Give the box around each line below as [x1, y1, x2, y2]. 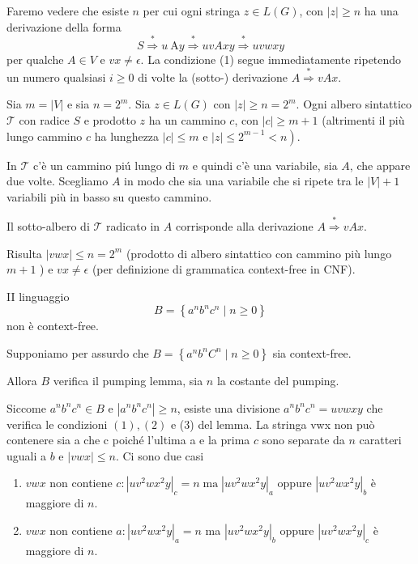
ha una [364, 2, 399, 19]
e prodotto [83, 112, 136, 129]
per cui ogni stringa [143, 2, 241, 19]
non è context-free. [6, 317, 99, 334]
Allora [6, 371, 37, 388]
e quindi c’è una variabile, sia [192, 156, 338, 173]
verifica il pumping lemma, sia [53, 371, 203, 388]
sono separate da [262, 431, 345, 448]
